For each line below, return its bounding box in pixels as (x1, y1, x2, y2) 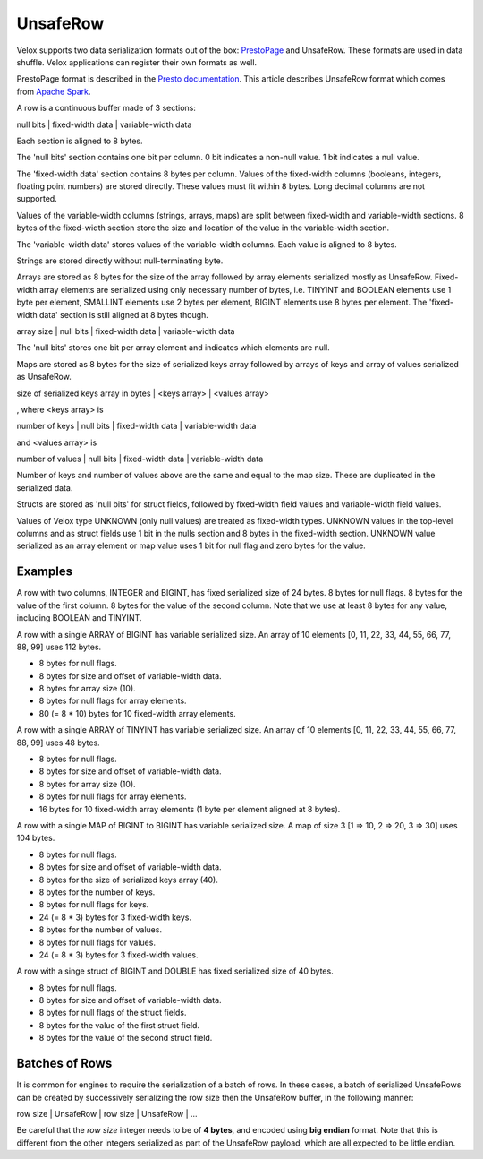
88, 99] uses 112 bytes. (16, 641, 102, 652)
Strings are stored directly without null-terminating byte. (16, 255, 224, 266)
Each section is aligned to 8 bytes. (16, 135, 143, 146)
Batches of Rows (16, 1056, 113, 1071)
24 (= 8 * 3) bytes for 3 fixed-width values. (38, 949, 199, 960)
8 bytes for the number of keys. (38, 887, 156, 897)
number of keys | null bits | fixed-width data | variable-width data (16, 421, 257, 432)
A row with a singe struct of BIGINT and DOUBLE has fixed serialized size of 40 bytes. (16, 966, 335, 976)
